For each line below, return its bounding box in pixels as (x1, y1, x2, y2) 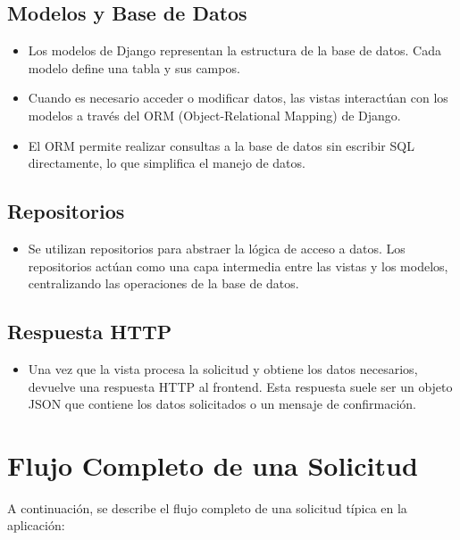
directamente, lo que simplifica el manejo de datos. (28, 154, 305, 172)
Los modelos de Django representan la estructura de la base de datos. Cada (28, 41, 441, 60)
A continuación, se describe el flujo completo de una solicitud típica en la (7, 498, 407, 517)
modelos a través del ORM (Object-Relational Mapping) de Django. (28, 105, 401, 124)
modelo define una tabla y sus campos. (28, 58, 240, 77)
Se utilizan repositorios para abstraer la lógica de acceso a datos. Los (28, 238, 406, 257)
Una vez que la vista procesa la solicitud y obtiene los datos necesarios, (28, 359, 418, 378)
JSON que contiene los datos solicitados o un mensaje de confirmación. (28, 395, 417, 413)
